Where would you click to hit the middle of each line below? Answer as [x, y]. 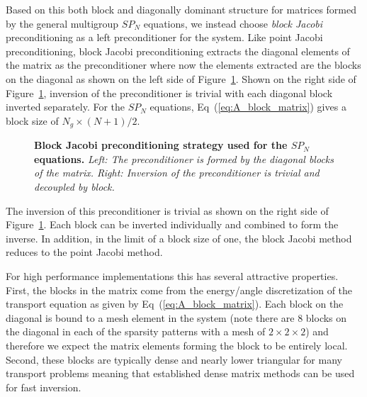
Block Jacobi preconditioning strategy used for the [161, 145]
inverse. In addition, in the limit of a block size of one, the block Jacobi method [179, 238]
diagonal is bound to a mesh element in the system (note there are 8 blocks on [176, 317]
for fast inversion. [44, 387]
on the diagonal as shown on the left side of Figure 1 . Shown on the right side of [181, 78]
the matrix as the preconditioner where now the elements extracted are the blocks [183, 65]
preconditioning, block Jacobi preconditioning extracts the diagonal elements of [178, 51]
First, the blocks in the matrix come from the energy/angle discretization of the [179, 290]
